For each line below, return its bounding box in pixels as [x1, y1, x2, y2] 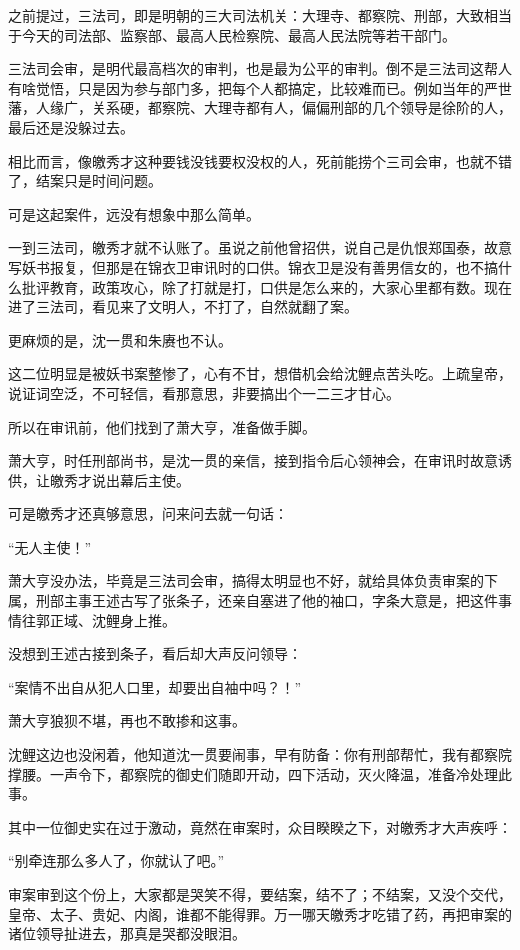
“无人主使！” [8, 536, 92, 557]
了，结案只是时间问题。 [8, 170, 162, 191]
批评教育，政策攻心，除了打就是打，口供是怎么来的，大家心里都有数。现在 [21, 276, 512, 297]
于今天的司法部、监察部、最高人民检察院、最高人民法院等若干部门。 [8, 24, 456, 45]
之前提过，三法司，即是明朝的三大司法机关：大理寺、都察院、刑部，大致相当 [8, 5, 512, 25]
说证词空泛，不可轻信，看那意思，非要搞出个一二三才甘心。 [8, 382, 400, 403]
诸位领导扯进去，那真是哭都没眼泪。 [8, 923, 246, 944]
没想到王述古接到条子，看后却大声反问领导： [8, 643, 302, 664]
